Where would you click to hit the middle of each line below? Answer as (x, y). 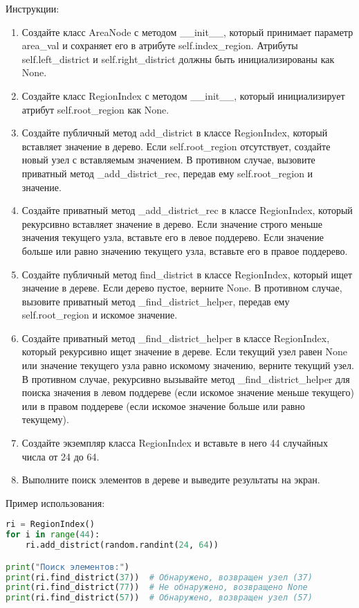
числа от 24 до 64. (61, 456)
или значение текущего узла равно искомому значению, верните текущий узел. (188, 365)
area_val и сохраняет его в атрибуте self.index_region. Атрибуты (160, 45)
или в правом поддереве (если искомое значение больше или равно (163, 405)
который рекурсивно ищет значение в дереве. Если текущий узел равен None (184, 351)
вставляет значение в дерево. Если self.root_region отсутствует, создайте (176, 146)
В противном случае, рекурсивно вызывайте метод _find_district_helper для (186, 378)
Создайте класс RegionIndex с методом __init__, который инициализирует (183, 95)
